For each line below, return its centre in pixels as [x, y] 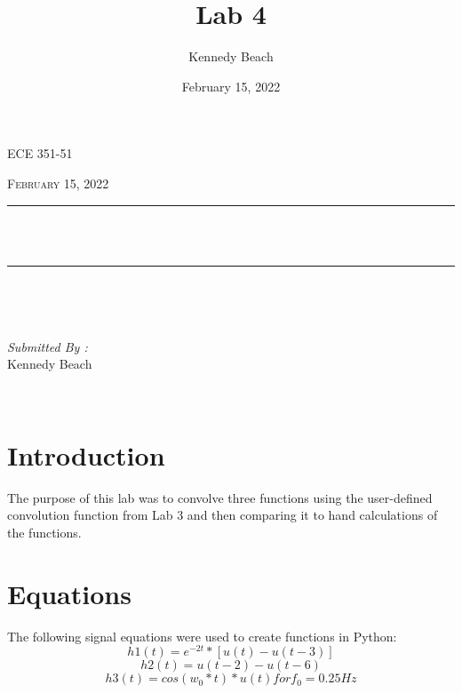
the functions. [44, 532]
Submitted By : [48, 346]
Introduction [86, 454]
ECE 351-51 [40, 153]
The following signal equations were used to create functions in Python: [202, 636]
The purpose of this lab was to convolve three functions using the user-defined [220, 497]
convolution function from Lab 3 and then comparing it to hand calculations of [223, 515]
